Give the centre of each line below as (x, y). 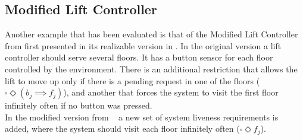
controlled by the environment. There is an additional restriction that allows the (151, 69)
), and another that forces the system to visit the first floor (171, 92)
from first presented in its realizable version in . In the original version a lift (143, 45)
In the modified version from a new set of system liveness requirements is (142, 117)
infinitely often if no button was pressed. (79, 105)
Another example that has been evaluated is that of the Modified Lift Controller (151, 34)
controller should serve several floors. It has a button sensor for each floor (139, 57)
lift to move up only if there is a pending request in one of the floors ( (132, 80)
